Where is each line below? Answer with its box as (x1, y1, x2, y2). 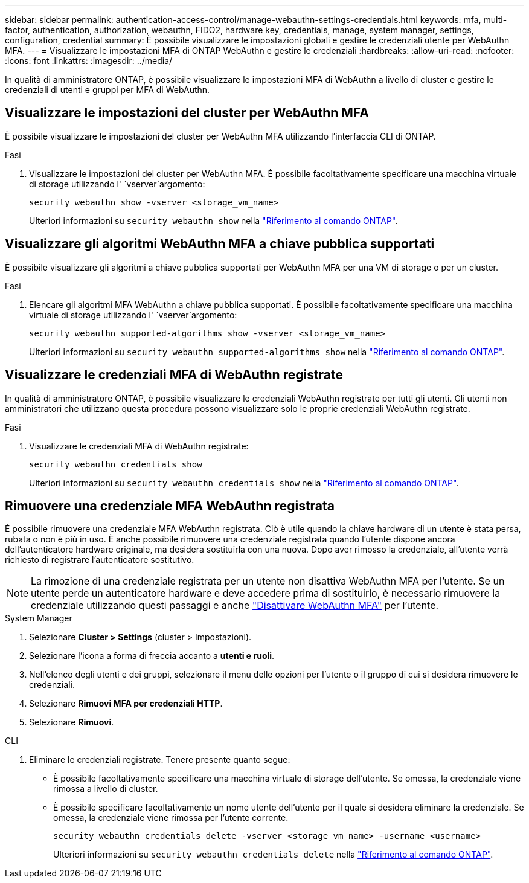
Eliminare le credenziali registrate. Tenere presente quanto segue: (29, 754, 290, 765)
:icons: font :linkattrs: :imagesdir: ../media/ (5, 56, 173, 66)
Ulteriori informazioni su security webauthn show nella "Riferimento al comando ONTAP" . (29, 215, 398, 226)
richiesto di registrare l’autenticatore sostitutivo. (5, 554, 194, 565)
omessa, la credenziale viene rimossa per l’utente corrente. (53, 812, 289, 823)
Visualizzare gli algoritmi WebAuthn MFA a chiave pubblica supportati (5, 236, 435, 252)
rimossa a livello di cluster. (53, 783, 158, 794)
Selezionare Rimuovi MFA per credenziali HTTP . (29, 698, 223, 709)
